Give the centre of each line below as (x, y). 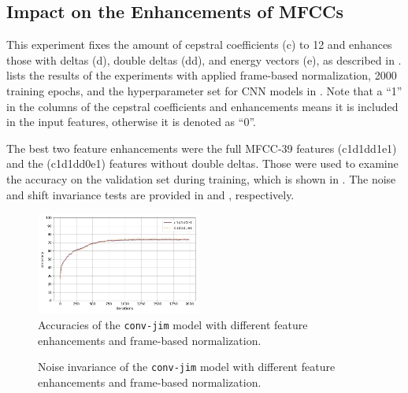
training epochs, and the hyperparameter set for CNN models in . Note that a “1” (204, 90)
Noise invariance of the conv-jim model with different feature (187, 367)
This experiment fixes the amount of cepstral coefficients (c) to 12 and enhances (199, 44)
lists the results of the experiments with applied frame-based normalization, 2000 (202, 75)
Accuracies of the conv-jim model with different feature (173, 324)
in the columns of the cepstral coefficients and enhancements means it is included (202, 106)
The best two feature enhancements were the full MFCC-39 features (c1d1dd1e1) (202, 148)
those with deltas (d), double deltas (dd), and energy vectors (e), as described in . (204, 59)
